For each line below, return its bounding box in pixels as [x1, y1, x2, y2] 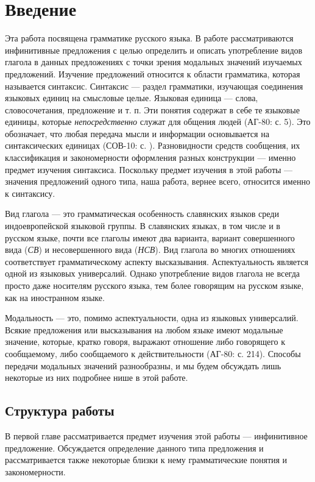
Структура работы [5, 401, 115, 420]
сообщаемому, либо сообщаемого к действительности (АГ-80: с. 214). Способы [5, 347, 301, 360]
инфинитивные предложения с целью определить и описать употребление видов [5, 43, 303, 56]
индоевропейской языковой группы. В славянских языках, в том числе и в [5, 219, 280, 232]
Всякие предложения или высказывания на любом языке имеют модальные [5, 323, 283, 336]
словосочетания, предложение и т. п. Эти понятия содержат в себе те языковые [5, 103, 300, 116]
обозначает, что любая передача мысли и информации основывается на [5, 127, 269, 140]
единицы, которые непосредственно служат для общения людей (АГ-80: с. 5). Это [5, 115, 311, 128]
